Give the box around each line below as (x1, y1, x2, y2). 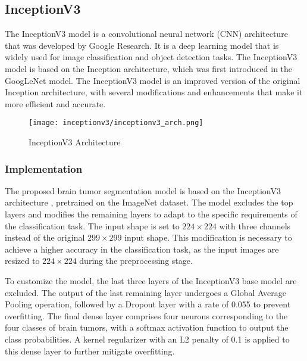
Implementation (5, 161, 83, 176)
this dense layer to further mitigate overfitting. (5, 344, 175, 357)
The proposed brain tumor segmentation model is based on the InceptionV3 (5, 184, 281, 197)
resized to (5, 254, 40, 267)
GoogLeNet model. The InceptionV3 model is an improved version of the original (5, 74, 300, 86)
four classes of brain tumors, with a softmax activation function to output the (5, 321, 289, 334)
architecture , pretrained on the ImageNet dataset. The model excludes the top (5, 196, 293, 208)
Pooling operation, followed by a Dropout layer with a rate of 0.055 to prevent (5, 298, 291, 310)
